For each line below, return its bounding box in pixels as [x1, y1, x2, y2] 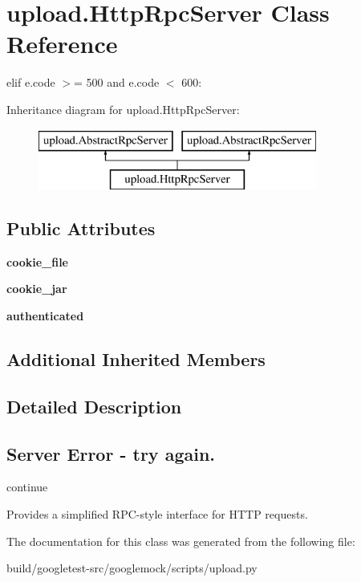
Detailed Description [6, 393, 182, 418]
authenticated [6, 307, 84, 324]
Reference [6, 27, 118, 60]
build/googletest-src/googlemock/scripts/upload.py [6, 560, 258, 576]
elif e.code [6, 74, 55, 91]
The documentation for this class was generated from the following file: [6, 532, 355, 549]
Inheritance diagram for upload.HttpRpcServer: [6, 100, 240, 117]
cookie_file [6, 253, 68, 270]
